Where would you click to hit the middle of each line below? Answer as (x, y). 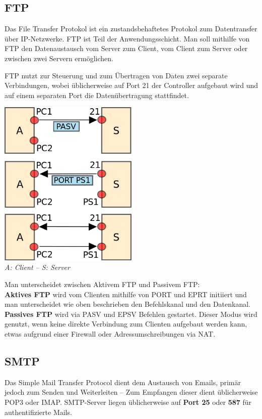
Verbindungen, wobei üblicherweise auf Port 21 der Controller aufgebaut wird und (132, 85)
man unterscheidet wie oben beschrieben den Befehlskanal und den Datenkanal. (127, 304)
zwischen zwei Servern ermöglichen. (59, 58)
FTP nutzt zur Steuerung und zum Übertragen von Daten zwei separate (116, 75)
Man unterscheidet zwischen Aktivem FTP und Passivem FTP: (102, 284)
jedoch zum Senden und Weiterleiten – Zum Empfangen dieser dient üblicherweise (131, 392)
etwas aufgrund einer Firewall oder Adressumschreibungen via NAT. (110, 334)
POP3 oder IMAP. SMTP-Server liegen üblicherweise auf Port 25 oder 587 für (128, 402)
